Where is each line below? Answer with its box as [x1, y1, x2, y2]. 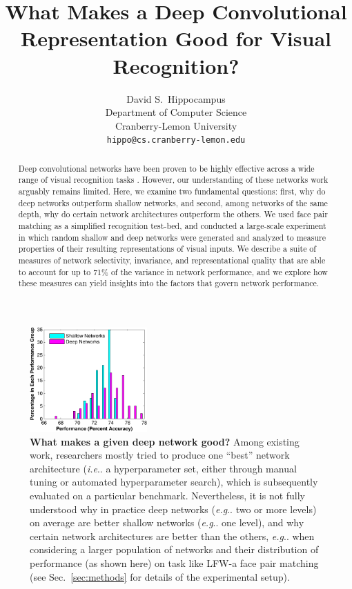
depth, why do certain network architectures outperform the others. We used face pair [18, 208, 328, 220]
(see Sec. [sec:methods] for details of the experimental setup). [30, 569, 290, 583]
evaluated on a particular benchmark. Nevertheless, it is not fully [30, 488, 306, 503]
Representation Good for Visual [21, 24, 331, 52]
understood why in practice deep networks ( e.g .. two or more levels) [30, 501, 317, 516]
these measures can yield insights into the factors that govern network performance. [18, 277, 320, 289]
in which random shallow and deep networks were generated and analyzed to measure [18, 231, 326, 243]
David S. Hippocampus [126, 91, 226, 106]
